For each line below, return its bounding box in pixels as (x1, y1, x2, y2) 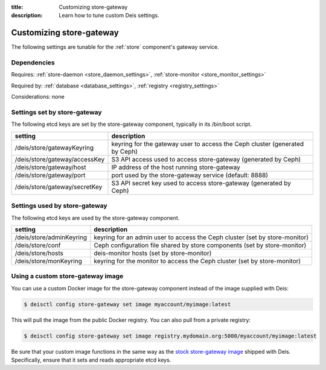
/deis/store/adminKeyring (14, 233, 88, 241)
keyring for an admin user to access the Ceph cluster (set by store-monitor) (94, 233, 309, 241)
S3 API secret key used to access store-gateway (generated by (111, 178, 292, 187)
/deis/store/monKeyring (14, 257, 83, 265)
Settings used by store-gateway (11, 202, 108, 210)
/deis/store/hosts (14, 249, 63, 257)
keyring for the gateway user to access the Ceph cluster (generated (111, 139, 304, 148)
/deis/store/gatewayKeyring (14, 143, 94, 152)
